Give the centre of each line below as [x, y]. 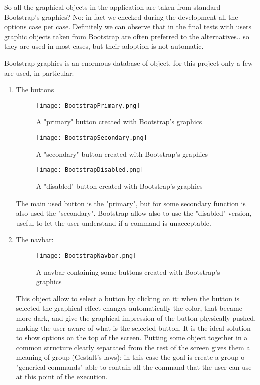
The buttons [35, 89]
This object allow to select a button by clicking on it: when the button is [128, 298]
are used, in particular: [39, 72]
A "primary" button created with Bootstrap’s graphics [119, 122]
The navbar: [35, 239]
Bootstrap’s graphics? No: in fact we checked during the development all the [121, 16]
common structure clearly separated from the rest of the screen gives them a [133, 347]
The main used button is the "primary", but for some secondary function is [131, 203]
